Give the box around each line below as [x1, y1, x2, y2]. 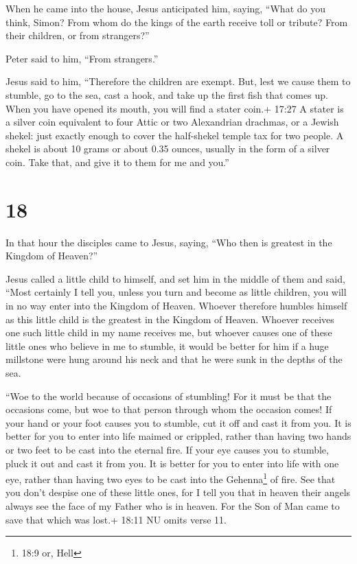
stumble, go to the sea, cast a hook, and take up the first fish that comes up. [5, 87, 328, 102]
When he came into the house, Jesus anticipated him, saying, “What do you [5, 1, 325, 15]
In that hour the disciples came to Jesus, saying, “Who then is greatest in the [5, 235, 332, 249]
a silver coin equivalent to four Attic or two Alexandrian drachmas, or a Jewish [5, 115, 339, 129]
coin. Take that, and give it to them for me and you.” [5, 154, 229, 169]
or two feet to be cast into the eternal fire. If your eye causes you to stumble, [5, 442, 329, 456]
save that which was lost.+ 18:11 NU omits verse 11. [5, 512, 227, 526]
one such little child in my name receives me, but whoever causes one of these [5, 325, 332, 340]
